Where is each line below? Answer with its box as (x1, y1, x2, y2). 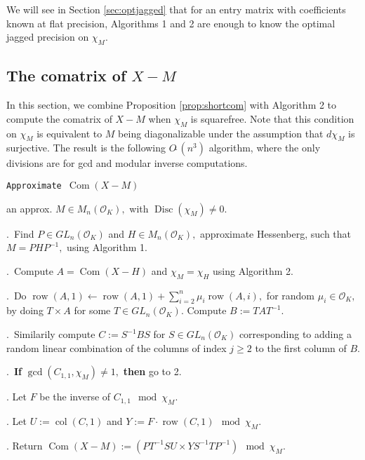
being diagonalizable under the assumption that (118, 126, 324, 140)
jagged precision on (6, 29, 89, 44)
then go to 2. (123, 364, 182, 379)
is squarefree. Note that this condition (190, 111, 354, 126)
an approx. (6, 201, 53, 215)
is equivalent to (36, 126, 102, 140)
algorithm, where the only (208, 140, 321, 155)
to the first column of (255, 340, 347, 355)
